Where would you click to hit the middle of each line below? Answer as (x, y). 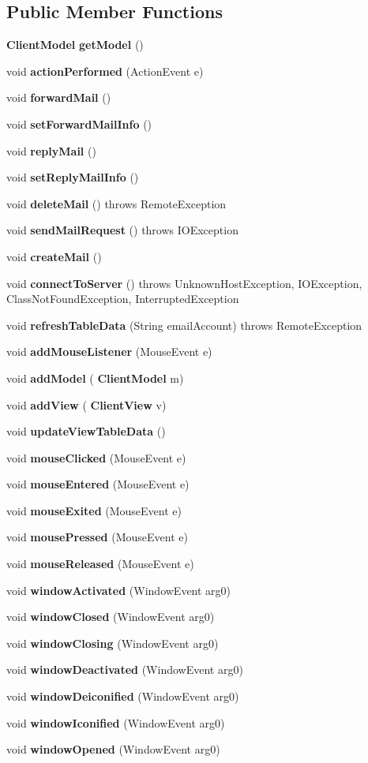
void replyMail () (51, 150)
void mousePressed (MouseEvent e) (97, 537)
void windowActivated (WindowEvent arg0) (119, 590)
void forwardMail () (59, 97)
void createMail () (54, 256)
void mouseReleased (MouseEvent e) (100, 564)
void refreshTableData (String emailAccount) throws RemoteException (184, 325)
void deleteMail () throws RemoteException (116, 203)
